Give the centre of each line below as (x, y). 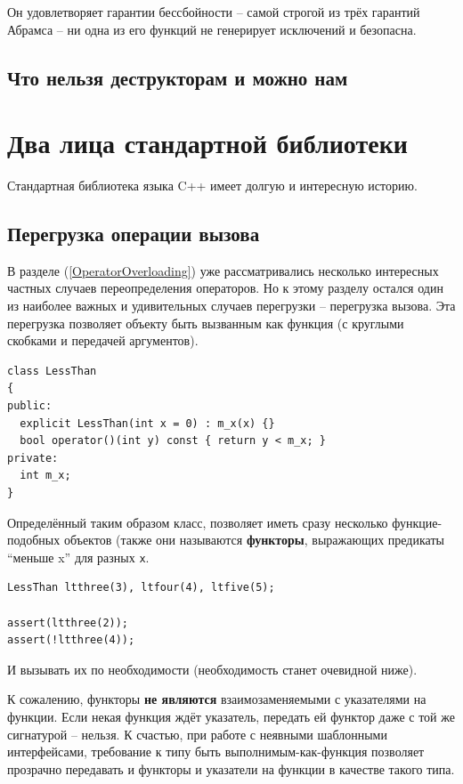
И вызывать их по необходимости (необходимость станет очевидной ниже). (212, 669)
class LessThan (52, 371)
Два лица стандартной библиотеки (207, 143)
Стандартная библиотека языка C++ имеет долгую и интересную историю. (212, 186)
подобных (34, 540)
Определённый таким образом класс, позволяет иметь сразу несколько (198, 522)
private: (33, 458)
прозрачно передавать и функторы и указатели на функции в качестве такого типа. (231, 768)
